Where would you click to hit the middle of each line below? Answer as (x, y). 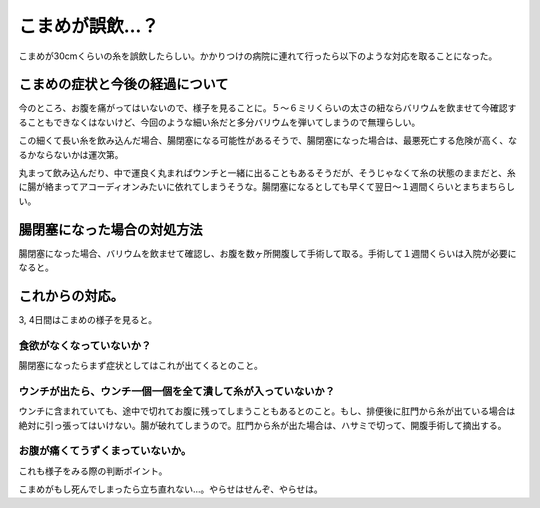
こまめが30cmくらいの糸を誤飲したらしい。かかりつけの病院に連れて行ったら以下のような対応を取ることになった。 (258, 56)
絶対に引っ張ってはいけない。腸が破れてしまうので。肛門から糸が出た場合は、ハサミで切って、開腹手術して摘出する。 (262, 425)
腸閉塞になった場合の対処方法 (110, 229)
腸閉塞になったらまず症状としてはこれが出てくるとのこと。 (141, 366)
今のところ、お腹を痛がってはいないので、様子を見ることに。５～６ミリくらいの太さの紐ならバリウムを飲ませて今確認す (267, 108)
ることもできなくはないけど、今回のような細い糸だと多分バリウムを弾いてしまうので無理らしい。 (219, 122)
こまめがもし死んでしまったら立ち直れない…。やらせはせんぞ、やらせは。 (171, 489)
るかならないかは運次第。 (71, 154)
